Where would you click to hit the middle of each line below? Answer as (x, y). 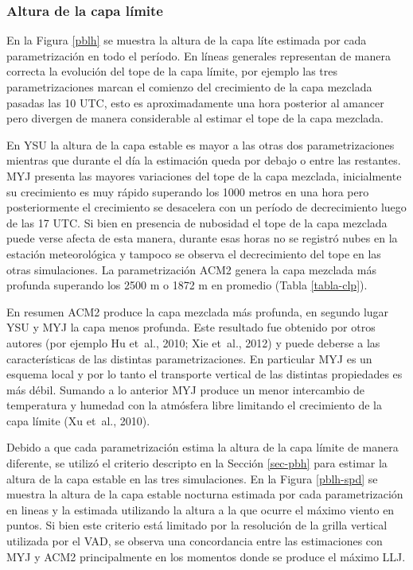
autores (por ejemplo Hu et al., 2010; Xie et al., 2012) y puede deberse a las (193, 342)
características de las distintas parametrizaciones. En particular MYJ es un (189, 358)
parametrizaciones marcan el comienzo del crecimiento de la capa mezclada (189, 87)
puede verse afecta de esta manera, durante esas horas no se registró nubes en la (202, 238)
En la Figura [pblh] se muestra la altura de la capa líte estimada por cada (187, 40)
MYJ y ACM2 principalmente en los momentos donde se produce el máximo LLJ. (206, 556)
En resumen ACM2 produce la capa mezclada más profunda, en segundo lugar (198, 311)
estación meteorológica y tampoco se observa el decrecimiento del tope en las (194, 253)
